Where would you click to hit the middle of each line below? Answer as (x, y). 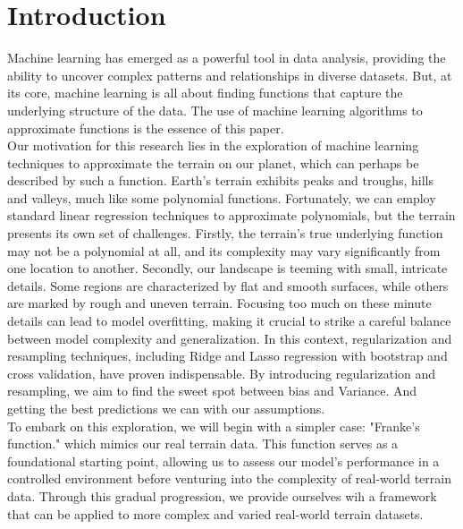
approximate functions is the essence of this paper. (146, 128)
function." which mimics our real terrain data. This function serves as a (203, 444)
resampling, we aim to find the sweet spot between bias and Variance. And (212, 391)
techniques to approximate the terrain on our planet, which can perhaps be (213, 162)
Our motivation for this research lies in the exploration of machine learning (213, 145)
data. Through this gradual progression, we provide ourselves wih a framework (222, 495)
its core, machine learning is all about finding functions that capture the (205, 93)
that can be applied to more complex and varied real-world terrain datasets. (215, 513)
